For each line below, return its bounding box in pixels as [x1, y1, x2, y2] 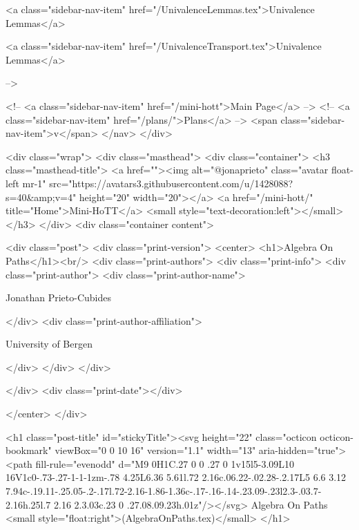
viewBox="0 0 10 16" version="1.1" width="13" [55, 443, 256, 457]
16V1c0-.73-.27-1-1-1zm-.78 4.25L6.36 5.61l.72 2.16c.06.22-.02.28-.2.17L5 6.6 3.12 [6, 470, 347, 484]
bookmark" [6, 443, 52, 457]
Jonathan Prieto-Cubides [6, 290, 111, 305]
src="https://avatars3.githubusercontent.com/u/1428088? [49, 176, 293, 190]
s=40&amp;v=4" [6, 189, 77, 204]
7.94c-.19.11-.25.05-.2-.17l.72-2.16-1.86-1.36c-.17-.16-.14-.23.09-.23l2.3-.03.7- [6, 484, 322, 498]
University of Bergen [6, 337, 93, 351]
